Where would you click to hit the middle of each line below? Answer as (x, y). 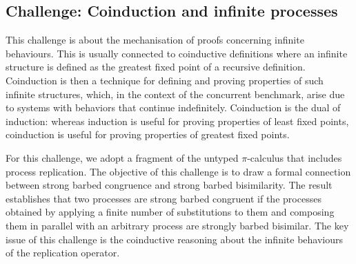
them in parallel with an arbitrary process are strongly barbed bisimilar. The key (177, 225)
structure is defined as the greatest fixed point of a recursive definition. (156, 67)
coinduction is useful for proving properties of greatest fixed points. (148, 134)
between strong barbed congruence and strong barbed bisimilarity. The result (169, 185)
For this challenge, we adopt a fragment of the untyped (122, 157)
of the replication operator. (63, 253)
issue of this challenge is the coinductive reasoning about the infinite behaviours (175, 239)
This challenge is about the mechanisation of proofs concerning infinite (155, 40)
